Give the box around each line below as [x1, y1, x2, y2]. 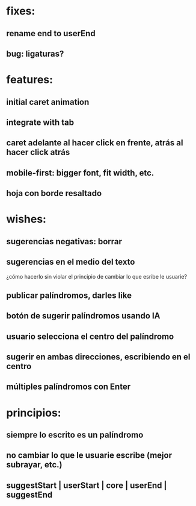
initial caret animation [6, 96, 90, 107]
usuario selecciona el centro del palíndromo [6, 331, 174, 341]
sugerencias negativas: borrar [6, 236, 122, 247]
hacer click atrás [6, 147, 70, 157]
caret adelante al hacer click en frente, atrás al [6, 138, 183, 148]
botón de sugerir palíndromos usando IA [6, 311, 161, 321]
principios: [6, 406, 61, 420]
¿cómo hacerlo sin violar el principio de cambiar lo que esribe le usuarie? [6, 273, 188, 280]
